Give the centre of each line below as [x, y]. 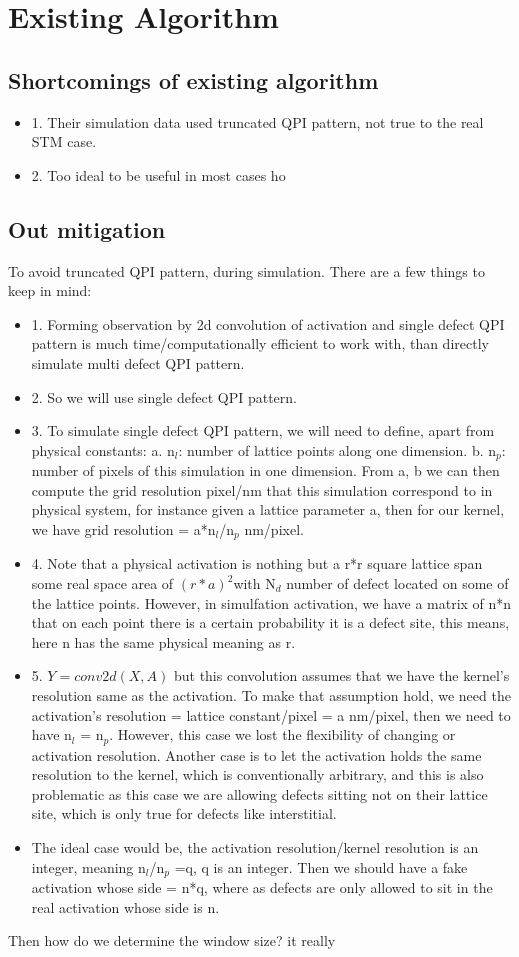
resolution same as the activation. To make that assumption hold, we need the [271, 694]
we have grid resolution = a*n [123, 528]
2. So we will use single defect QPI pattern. [164, 396]
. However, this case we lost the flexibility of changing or [282, 734]
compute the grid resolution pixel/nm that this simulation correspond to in [262, 489]
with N [254, 583]
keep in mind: [50, 290]
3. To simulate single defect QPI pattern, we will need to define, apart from [263, 430]
